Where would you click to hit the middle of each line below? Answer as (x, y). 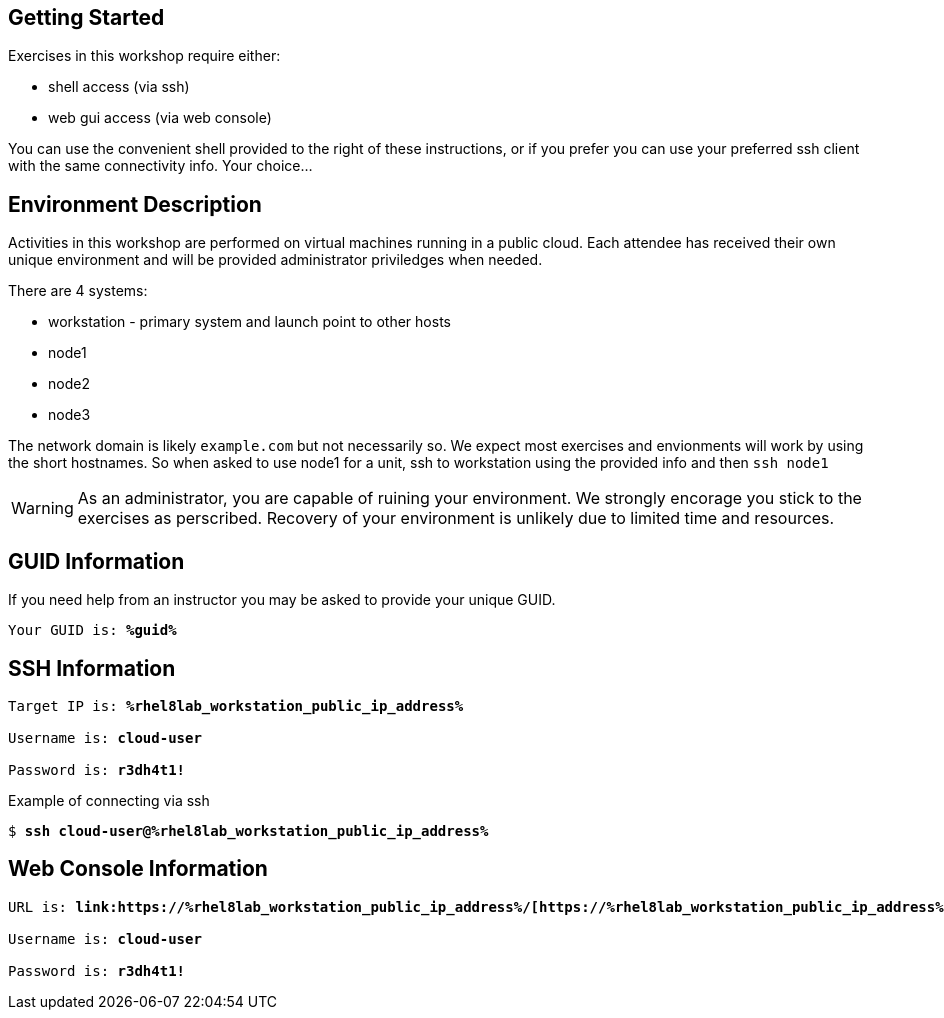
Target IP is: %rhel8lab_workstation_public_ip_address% (236, 705)
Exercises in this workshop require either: (144, 56)
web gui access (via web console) (160, 118)
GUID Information (96, 561)
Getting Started (86, 17)
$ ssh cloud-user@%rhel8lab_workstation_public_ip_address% (248, 830)
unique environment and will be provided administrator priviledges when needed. (275, 260)
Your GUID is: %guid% (92, 630)
